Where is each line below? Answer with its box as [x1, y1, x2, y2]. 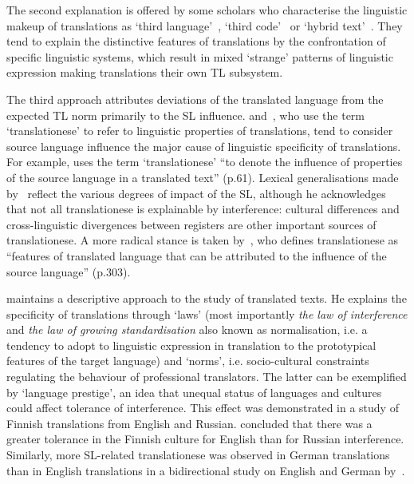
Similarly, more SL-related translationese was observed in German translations [6, 446, 390, 463]
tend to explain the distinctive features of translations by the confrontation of [6, 33, 386, 50]
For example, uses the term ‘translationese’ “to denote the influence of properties [6, 153, 403, 170]
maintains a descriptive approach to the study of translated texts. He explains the [6, 290, 407, 307]
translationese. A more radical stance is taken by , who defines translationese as [6, 232, 399, 248]
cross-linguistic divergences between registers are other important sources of [6, 216, 377, 232]
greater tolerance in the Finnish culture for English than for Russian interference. [6, 430, 404, 447]
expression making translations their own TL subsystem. [6, 64, 283, 81]
